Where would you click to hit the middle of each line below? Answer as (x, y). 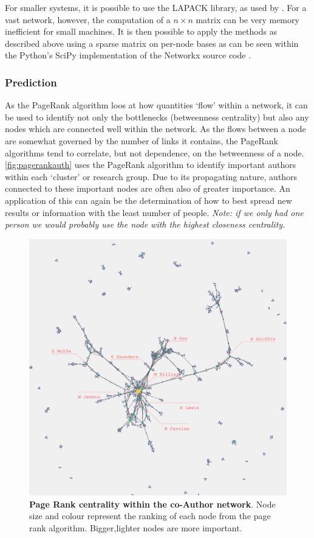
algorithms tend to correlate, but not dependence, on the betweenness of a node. (155, 152)
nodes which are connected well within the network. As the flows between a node (155, 129)
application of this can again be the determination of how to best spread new (148, 200)
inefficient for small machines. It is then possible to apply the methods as (141, 31)
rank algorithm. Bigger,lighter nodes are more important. (136, 528)
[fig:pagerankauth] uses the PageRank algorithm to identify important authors (151, 165)
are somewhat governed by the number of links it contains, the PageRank (142, 140)
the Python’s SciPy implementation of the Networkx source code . (128, 55)
